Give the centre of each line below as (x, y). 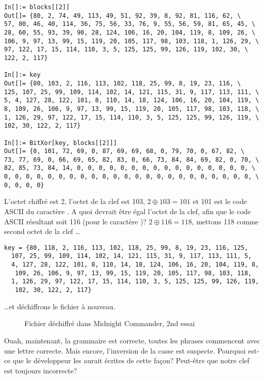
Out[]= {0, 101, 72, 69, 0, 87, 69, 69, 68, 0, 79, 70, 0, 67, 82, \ (124, 151)
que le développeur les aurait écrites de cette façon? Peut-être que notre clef (131, 360)
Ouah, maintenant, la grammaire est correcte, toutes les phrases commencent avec (132, 340)
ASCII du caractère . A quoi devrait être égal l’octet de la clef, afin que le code (128, 211)
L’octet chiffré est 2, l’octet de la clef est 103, (75, 201)
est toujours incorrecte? (41, 370)
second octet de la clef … (42, 231)
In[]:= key (22, 75)
